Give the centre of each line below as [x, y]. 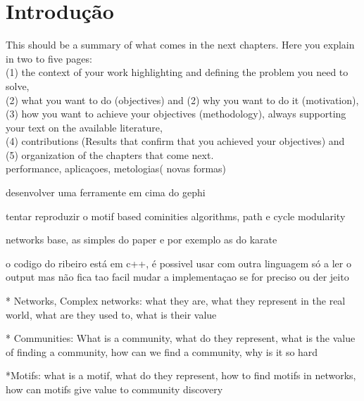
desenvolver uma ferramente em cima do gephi [106, 192]
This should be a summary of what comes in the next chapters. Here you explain [180, 45]
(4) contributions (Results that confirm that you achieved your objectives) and [175, 141]
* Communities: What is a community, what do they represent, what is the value [181, 338]
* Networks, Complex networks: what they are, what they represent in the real [176, 301]
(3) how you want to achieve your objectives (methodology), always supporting [176, 114]
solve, [18, 85]
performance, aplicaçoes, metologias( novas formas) [116, 168]
